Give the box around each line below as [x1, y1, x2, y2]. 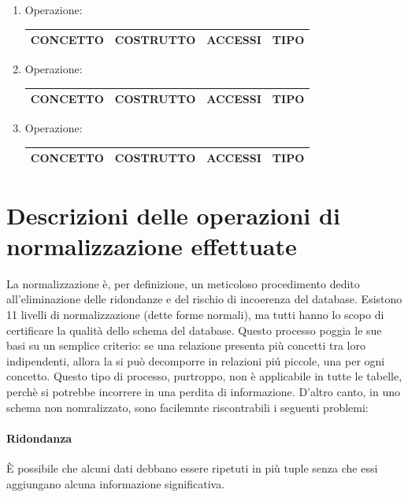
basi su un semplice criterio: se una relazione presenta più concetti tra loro [6, 337, 365, 354]
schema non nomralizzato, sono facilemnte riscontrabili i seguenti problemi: [6, 399, 369, 415]
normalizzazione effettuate [6, 229, 297, 261]
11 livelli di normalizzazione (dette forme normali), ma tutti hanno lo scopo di [6, 306, 384, 323]
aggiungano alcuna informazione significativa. [6, 475, 225, 491]
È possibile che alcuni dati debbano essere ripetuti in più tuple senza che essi [6, 460, 378, 477]
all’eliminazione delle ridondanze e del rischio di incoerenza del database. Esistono [6, 291, 402, 307]
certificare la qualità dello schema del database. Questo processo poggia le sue [6, 321, 382, 338]
